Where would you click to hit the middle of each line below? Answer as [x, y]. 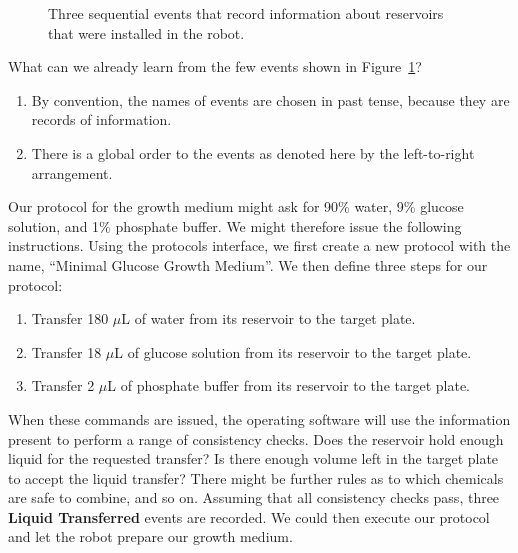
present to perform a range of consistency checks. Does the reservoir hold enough [256, 438]
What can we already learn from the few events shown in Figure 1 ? [215, 66]
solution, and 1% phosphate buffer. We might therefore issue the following [235, 225]
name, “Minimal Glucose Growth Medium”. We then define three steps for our [248, 264]
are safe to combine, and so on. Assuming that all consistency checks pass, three [254, 497]
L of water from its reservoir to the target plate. [268, 318]
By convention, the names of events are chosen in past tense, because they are [270, 99]
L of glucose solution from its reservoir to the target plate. [293, 351]
